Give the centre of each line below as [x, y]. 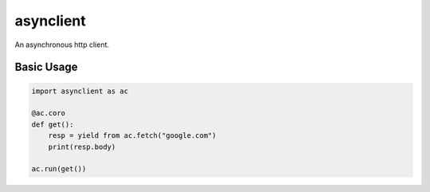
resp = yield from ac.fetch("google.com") [132, 136]
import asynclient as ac [80, 91]
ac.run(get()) [59, 169]
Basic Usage [46, 67]
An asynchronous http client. [62, 45]
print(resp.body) [82, 147]
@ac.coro [49, 113]
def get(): [53, 124]
